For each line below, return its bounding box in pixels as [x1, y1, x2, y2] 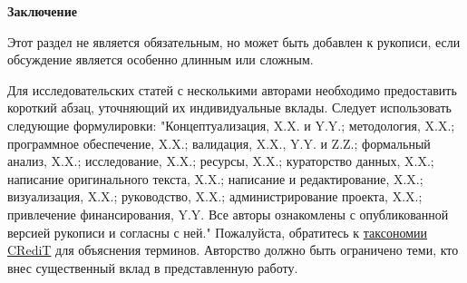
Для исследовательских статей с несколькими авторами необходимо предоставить [7, 80, 457, 99]
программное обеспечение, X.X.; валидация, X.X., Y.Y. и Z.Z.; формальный [7, 133, 431, 152]
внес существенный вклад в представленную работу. [7, 258, 298, 277]
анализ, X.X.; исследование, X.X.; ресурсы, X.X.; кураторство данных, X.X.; [7, 151, 434, 171]
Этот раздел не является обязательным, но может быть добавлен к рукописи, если [7, 32, 461, 51]
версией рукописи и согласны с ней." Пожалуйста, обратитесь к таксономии [7, 222, 428, 241]
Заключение [7, 2, 77, 20]
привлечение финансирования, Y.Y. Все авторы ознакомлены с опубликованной [7, 204, 449, 223]
